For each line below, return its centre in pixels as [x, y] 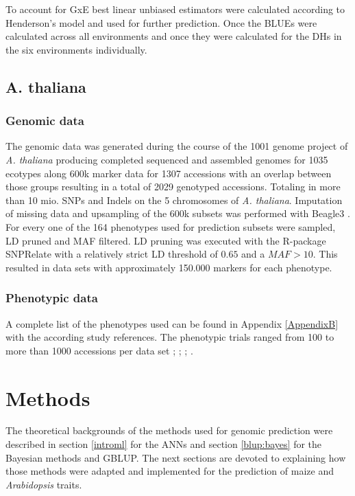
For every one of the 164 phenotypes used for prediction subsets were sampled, [171, 226]
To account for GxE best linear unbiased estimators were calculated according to [175, 9]
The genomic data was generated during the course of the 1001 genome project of [177, 146]
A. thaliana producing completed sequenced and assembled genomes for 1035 [167, 159]
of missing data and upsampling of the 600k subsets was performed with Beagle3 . [178, 213]
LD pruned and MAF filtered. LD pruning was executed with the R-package [166, 240]
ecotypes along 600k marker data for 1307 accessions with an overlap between [169, 173]
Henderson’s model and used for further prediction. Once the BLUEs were [161, 22]
